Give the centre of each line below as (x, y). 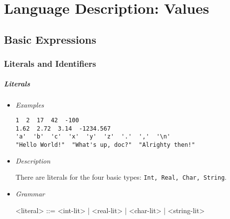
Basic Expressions (50, 39)
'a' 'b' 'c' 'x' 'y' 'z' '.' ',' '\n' (93, 137)
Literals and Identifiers (50, 64)
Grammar (30, 194)
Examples (30, 104)
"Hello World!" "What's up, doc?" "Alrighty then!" (105, 145)
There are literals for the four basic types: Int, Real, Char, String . (121, 177)
